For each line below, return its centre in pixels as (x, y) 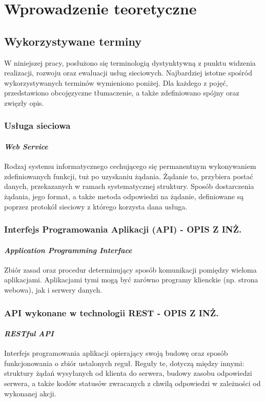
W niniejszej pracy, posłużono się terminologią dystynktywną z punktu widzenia (130, 62)
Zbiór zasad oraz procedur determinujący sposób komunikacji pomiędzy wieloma (130, 269)
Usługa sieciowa (37, 126)
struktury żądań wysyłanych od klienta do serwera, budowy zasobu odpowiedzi (128, 373)
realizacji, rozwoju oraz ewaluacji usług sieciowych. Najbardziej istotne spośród (128, 73)
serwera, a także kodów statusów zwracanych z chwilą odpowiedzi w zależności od (132, 383)
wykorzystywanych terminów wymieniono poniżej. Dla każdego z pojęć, (116, 82)
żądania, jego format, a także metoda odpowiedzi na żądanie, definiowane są (124, 196)
